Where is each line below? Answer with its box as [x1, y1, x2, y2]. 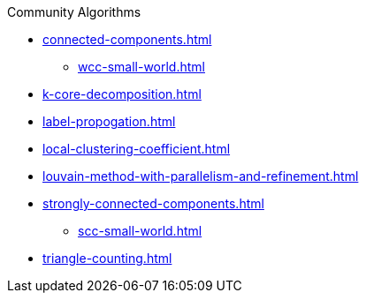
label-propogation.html [42, 114, 176, 129]
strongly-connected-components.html [42, 196, 264, 211]
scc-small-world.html [78, 223, 202, 238]
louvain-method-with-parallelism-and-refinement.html [42, 169, 359, 184]
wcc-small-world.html [78, 59, 205, 74]
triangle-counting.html [42, 251, 172, 266]
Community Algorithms [7, 4, 141, 19]
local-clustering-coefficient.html [42, 141, 231, 156]
